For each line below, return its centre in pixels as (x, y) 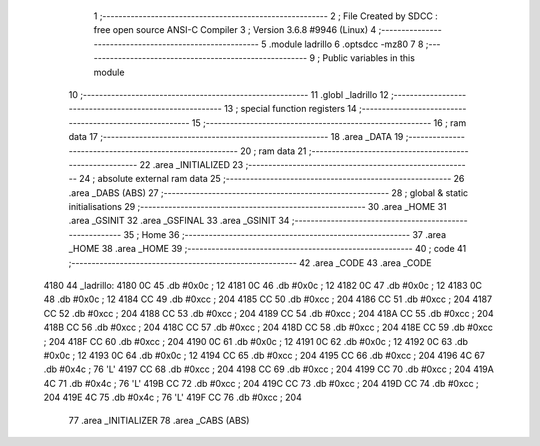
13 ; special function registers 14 (290, 109)
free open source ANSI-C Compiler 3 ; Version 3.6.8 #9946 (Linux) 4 (235, 30)
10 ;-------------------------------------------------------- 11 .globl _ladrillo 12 (228, 94)
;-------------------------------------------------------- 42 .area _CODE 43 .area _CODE (250, 262)
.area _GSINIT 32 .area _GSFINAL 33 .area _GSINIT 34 (179, 221)
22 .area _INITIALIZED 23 (191, 164)
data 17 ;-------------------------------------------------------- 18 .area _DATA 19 (236, 137)
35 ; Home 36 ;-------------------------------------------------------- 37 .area (285, 234)
